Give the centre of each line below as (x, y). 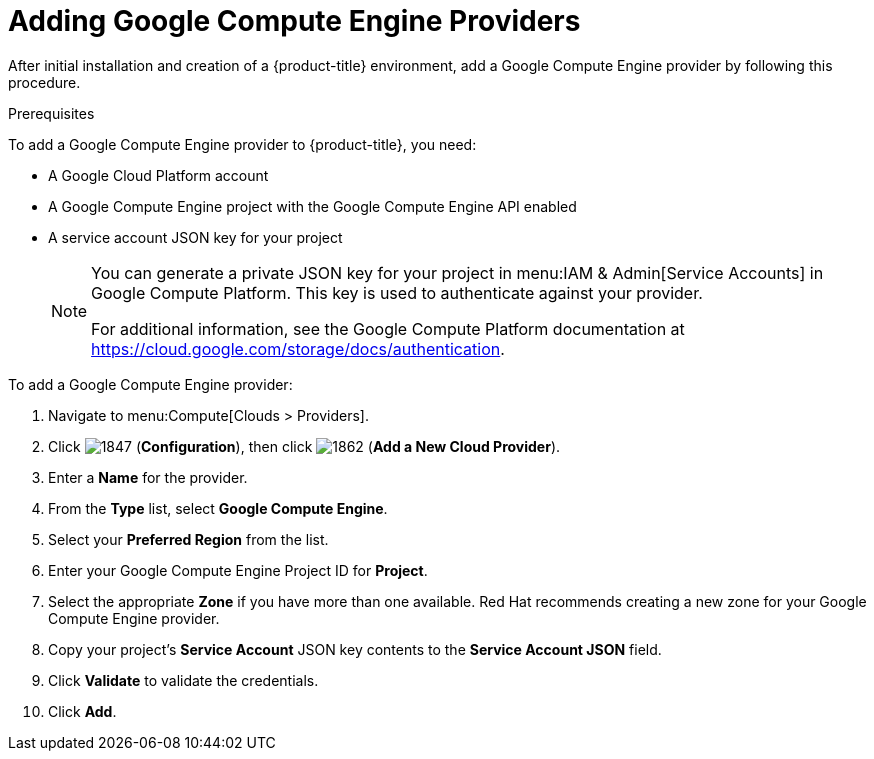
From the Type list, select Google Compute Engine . (218, 508)
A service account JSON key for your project (195, 237)
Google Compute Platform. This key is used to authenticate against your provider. (397, 292)
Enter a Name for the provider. (148, 477)
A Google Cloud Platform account (158, 175)
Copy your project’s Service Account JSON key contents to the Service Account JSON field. (355, 649)
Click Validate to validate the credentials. (183, 680)
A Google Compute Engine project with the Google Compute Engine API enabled (312, 206)
